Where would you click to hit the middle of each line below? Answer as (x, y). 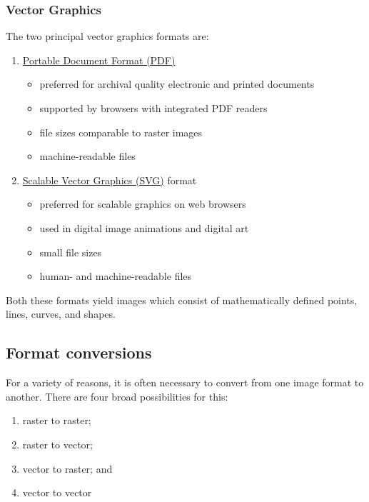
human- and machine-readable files (116, 276)
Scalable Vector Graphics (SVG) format (110, 180)
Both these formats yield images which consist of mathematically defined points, (182, 300)
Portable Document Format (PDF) (99, 60)
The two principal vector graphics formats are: (107, 36)
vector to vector (57, 492)
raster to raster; (57, 420)
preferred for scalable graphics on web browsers (143, 204)
